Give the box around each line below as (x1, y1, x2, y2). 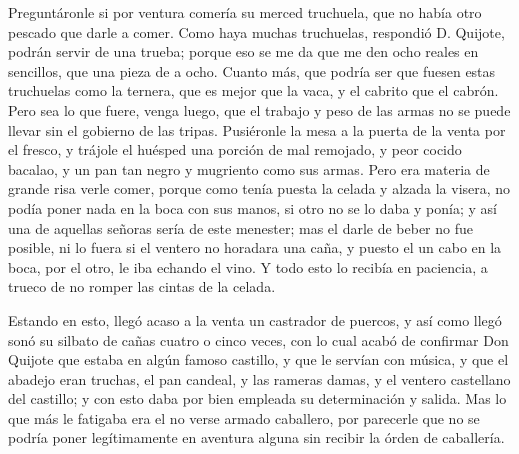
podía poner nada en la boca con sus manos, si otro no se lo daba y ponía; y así (8, 197, 497, 218)
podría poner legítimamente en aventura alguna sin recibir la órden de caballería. (8, 427, 505, 448)
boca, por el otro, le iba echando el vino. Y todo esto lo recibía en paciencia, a (8, 256, 488, 277)
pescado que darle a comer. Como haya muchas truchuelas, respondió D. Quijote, (8, 21, 505, 42)
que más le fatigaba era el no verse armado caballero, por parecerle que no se (8, 407, 480, 428)
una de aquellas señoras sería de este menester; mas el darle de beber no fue (8, 217, 473, 238)
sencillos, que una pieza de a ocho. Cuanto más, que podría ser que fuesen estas (8, 60, 496, 81)
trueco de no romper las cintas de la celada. (8, 276, 276, 297)
